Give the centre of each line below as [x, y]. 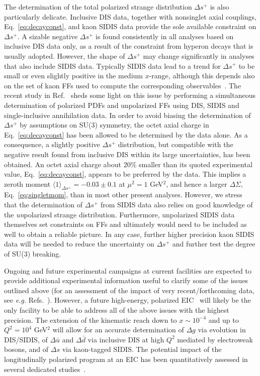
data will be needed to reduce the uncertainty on [79, 244]
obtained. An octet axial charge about [63, 164]
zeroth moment [27, 183]
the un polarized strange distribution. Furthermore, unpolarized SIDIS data [119, 214]
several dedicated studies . [45, 369]
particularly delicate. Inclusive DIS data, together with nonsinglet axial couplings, [130, 16]
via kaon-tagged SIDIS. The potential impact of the [142, 349]
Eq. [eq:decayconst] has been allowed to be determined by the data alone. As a [126, 134]
